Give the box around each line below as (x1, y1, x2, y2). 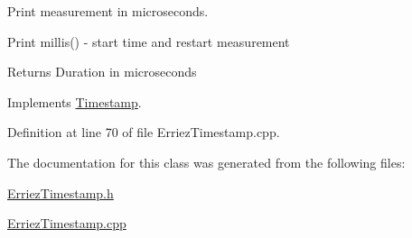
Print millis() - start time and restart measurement (7, 32, 290, 50)
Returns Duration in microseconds (7, 62, 197, 81)
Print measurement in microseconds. (7, 2, 209, 20)
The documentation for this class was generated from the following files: (7, 152, 406, 171)
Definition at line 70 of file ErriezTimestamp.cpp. (7, 123, 280, 142)
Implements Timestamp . (7, 92, 142, 111)
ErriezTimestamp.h (7, 183, 114, 202)
